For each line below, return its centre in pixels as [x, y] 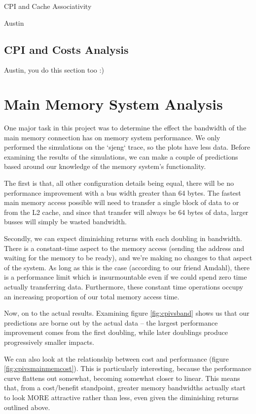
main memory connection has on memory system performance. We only [112, 137]
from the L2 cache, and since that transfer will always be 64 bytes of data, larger [126, 212]
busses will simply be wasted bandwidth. [65, 222]
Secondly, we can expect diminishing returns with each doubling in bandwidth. [123, 238]
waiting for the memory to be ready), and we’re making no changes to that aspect [128, 258]
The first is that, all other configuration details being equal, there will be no [119, 183]
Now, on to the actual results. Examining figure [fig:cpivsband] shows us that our [127, 313]
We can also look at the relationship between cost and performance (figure [116, 358]
